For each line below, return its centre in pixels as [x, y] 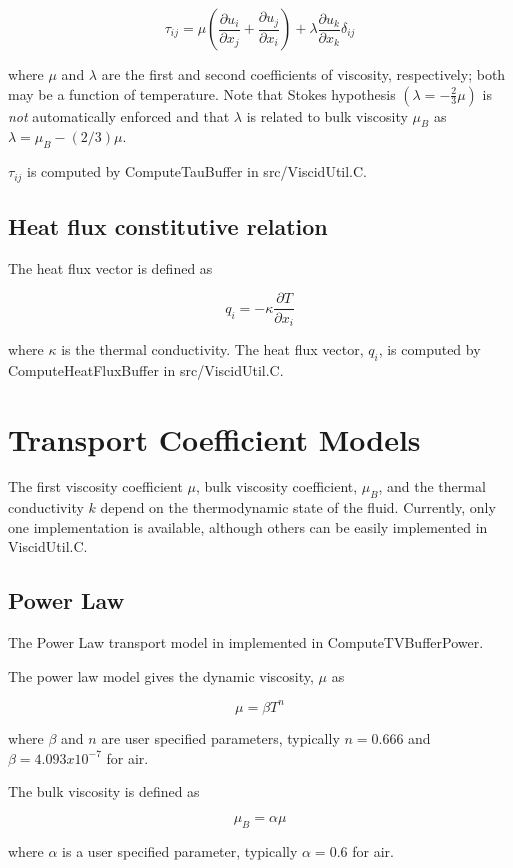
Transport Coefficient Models [214, 438]
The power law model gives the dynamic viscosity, [161, 675]
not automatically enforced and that [119, 115]
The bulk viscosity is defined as [104, 791]
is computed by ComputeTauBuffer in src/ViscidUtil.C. [197, 171]
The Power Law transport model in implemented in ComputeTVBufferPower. [246, 642]
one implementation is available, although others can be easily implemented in [248, 526]
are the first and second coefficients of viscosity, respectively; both [303, 74]
